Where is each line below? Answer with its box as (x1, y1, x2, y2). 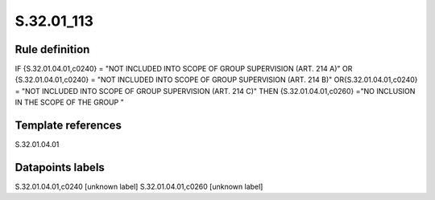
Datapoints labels (14, 161, 105, 174)
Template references (14, 119, 122, 133)
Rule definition (14, 43, 90, 56)
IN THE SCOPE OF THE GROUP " (14, 97, 124, 108)
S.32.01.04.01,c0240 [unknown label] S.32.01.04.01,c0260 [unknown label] (14, 182, 263, 192)
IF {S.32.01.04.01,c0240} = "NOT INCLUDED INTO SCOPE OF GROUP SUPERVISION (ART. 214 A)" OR (14, 64, 353, 74)
